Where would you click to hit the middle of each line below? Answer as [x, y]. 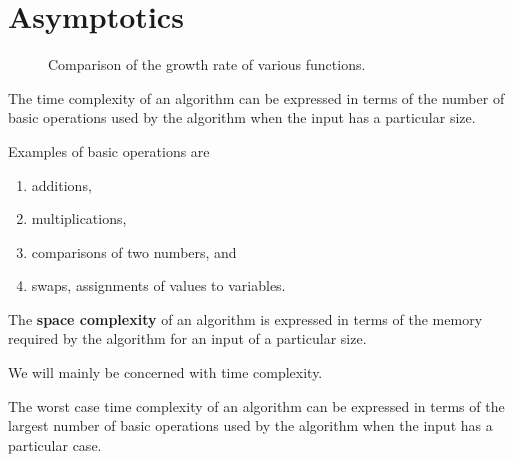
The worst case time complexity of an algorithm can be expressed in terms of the [256, 405]
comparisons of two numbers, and [134, 251]
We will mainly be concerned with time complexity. [165, 372]
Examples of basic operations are [109, 150]
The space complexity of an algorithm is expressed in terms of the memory [245, 318]
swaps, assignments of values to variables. [158, 285]
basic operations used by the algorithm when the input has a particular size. [242, 117]
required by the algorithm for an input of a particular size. [187, 338]
